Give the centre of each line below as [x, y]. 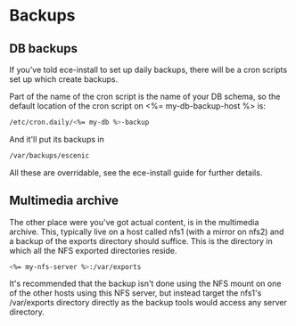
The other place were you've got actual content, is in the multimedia [134, 222]
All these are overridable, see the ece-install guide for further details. [136, 172]
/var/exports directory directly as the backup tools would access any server [148, 303]
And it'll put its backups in [57, 139]
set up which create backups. [64, 79]
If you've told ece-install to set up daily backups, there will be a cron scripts [148, 69]
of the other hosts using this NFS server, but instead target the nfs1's [136, 293]
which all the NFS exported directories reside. [93, 250]
